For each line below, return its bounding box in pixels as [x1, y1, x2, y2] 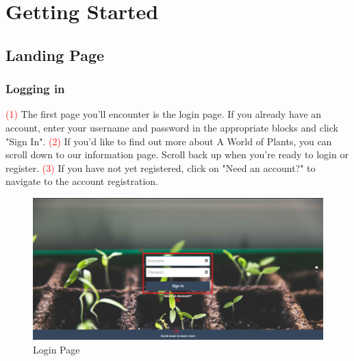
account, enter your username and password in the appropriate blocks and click [5, 120, 338, 134]
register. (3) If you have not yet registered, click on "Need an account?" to [5, 160, 316, 175]
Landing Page [5, 44, 105, 65]
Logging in [5, 80, 65, 97]
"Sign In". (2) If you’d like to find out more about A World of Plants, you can [5, 134, 332, 148]
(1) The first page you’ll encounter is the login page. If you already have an [5, 107, 322, 121]
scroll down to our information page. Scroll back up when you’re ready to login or [5, 147, 349, 162]
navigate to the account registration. [5, 174, 158, 188]
